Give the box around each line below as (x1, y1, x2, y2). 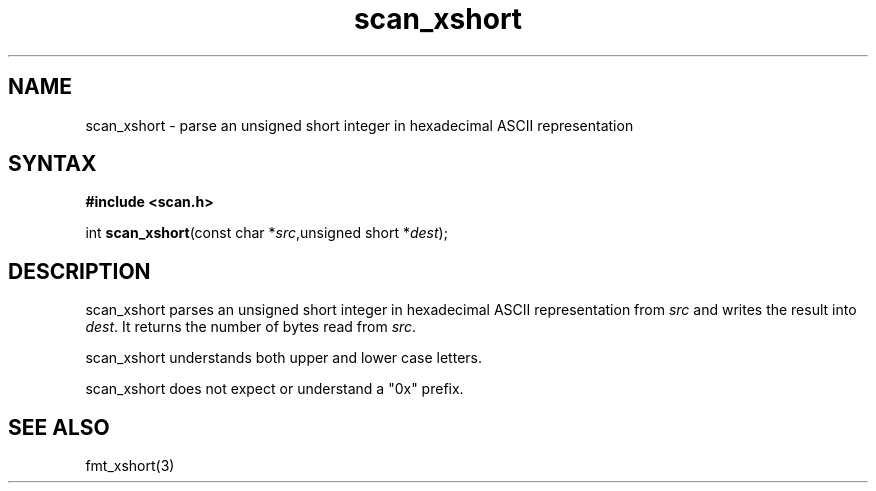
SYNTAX (8, 151, 97, 177)
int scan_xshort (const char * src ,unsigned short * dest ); (85, 224, 448, 242)
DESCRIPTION (8, 258, 151, 284)
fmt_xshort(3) (85, 457, 175, 475)
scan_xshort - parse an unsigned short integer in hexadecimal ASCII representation (85, 116, 634, 134)
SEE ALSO (8, 414, 110, 440)
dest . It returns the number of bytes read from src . (85, 318, 417, 336)
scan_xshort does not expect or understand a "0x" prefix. (85, 380, 464, 398)
